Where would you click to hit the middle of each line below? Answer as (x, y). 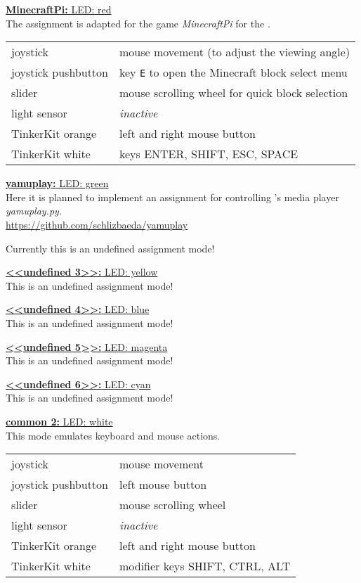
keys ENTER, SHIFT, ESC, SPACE (209, 154)
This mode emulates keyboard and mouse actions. (113, 435)
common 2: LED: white (59, 421)
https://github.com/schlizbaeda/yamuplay (97, 224)
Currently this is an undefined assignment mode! (110, 248)
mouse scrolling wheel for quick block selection (234, 93)
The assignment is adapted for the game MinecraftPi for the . (138, 23)
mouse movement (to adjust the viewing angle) (235, 52)
